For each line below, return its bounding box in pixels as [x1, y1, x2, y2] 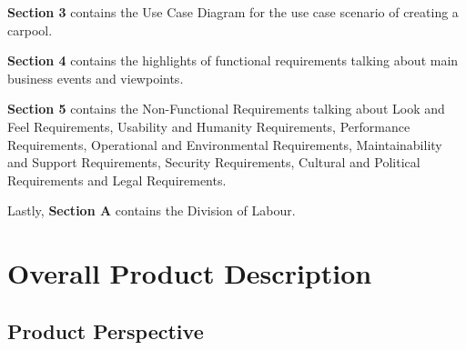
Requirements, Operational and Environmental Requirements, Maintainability [7, 135, 442, 154]
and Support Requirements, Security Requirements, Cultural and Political [7, 153, 420, 172]
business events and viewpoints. [7, 68, 184, 87]
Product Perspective [7, 316, 204, 345]
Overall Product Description [7, 255, 372, 292]
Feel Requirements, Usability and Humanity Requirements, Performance [7, 116, 410, 135]
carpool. [7, 20, 53, 39]
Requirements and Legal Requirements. [7, 170, 227, 189]
